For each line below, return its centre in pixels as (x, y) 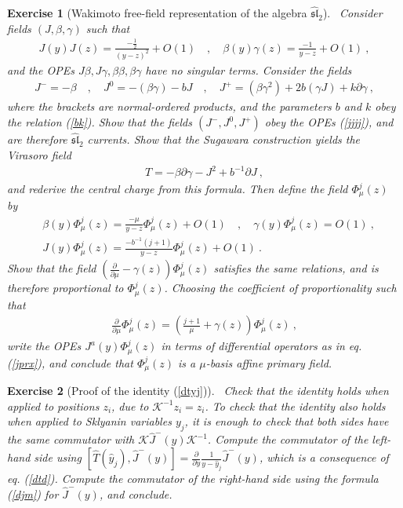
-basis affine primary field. (269, 362)
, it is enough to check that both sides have (287, 421)
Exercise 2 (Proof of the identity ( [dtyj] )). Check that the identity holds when (198, 391)
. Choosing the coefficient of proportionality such (280, 288)
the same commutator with (71, 439)
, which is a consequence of (324, 457)
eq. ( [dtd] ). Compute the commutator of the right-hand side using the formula (193, 478)
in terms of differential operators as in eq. (261, 346)
